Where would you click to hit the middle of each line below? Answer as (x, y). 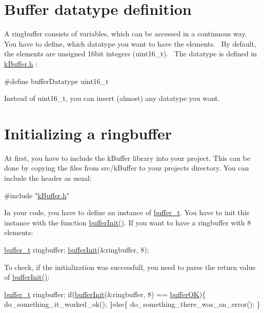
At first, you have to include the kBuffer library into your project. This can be (127, 158)
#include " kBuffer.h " (37, 195)
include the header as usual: (48, 178)
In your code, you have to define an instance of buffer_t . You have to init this (127, 212)
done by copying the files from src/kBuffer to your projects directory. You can (127, 168)
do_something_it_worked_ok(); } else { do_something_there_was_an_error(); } (132, 304)
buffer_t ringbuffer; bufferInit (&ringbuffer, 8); (77, 249)
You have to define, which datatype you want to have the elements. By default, (130, 43)
